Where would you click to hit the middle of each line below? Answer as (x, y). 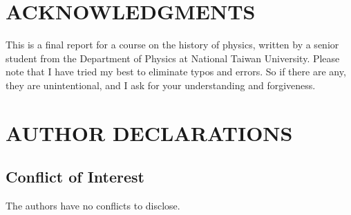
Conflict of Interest (75, 177)
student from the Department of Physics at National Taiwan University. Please (173, 58)
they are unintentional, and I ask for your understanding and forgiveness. (161, 85)
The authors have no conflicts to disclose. (93, 206)
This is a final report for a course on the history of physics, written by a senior (172, 45)
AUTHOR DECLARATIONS (149, 132)
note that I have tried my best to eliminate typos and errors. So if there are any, (176, 72)
